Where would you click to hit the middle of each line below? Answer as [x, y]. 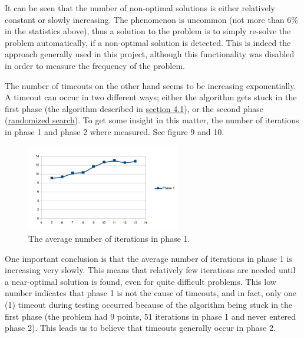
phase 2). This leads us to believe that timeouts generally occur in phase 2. [140, 328]
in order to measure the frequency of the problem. [95, 65]
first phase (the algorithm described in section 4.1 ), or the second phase [134, 108]
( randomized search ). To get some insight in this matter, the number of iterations [152, 120]
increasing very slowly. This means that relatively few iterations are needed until [150, 270]
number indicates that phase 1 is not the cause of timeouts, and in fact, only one [151, 293]
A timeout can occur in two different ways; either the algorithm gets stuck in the [151, 97]
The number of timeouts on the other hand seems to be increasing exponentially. [151, 85]
